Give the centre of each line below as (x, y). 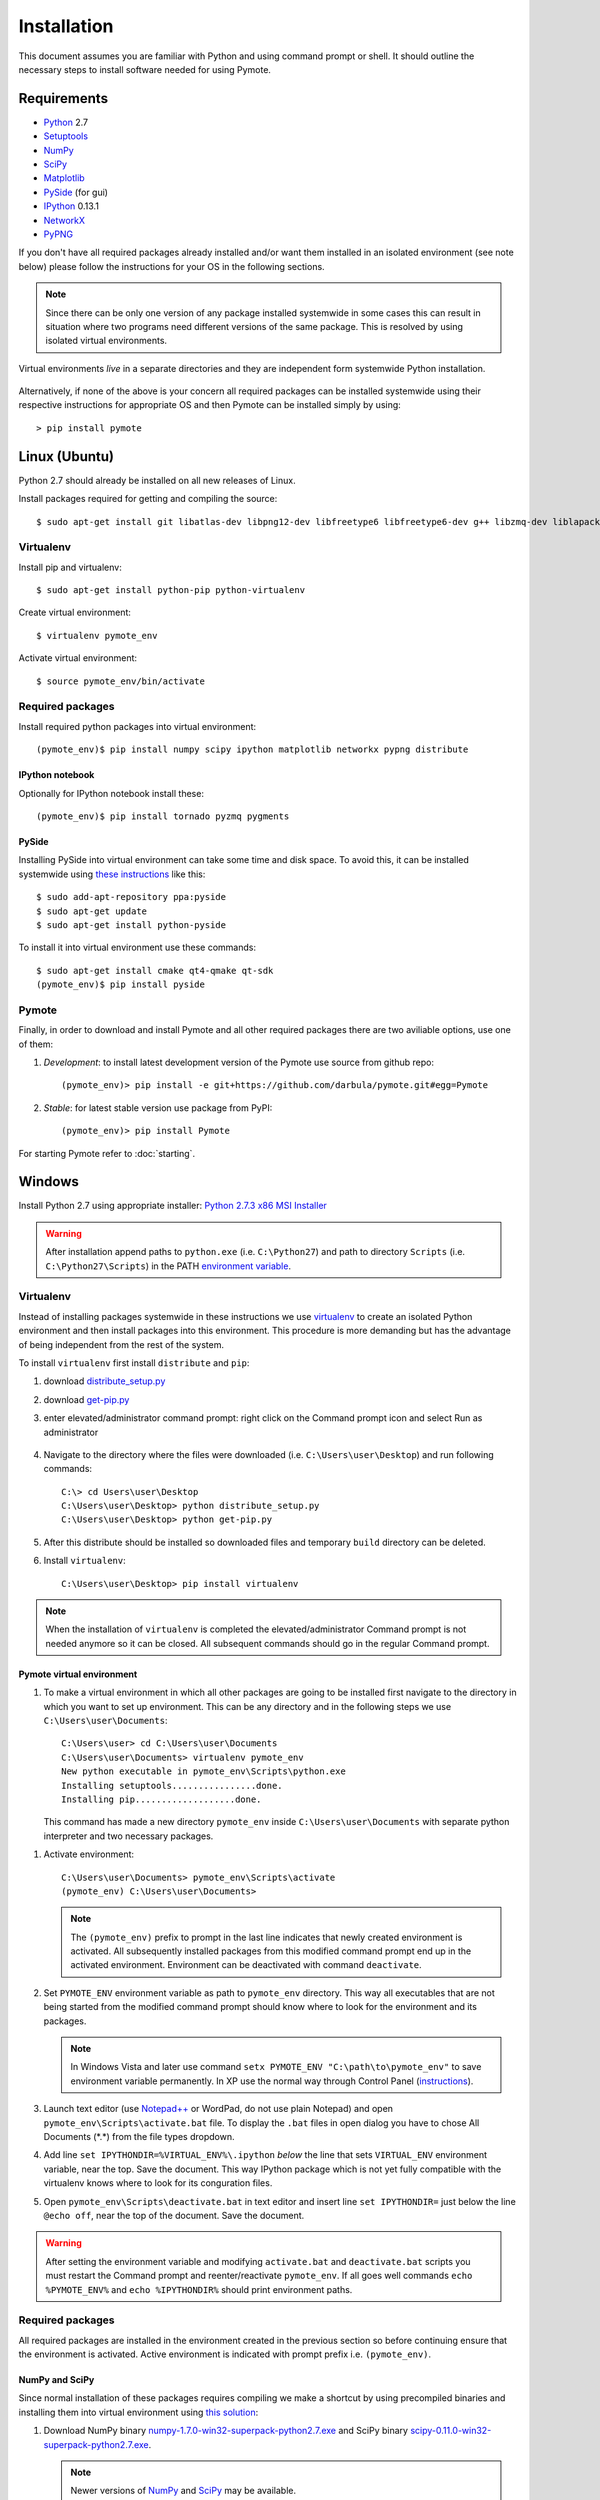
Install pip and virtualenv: (70, 567)
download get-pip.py (86, 1399)
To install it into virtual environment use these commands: (137, 947)
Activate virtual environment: (78, 658)
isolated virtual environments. (106, 341)
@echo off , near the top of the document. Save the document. (174, 2215)
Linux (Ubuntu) (66, 456)
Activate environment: (89, 1854)
